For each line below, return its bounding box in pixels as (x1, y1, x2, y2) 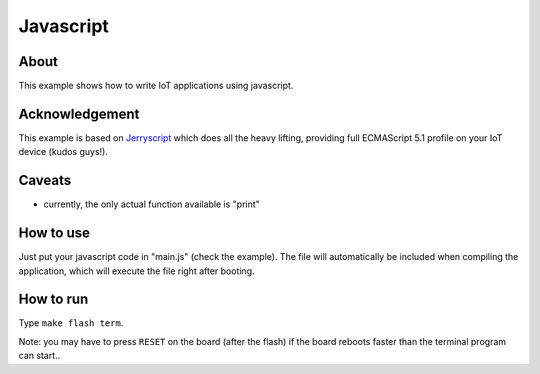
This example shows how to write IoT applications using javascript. (18, 80, 294, 92)
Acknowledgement (18, 105, 140, 122)
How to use (18, 225, 90, 242)
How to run (18, 291, 89, 308)
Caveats (18, 172, 72, 189)
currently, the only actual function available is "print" (43, 198, 260, 210)
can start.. (18, 350, 61, 362)
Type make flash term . (18, 317, 124, 329)
